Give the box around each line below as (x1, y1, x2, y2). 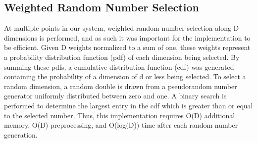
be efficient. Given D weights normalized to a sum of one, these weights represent (4, 42, 251, 52)
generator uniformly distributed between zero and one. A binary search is (4, 91, 227, 101)
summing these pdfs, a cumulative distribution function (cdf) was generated (4, 61, 234, 72)
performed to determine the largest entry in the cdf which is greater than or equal (4, 100, 253, 110)
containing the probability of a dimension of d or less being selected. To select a (4, 71, 246, 82)
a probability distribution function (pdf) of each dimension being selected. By (4, 51, 240, 62)
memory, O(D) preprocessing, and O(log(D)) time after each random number (4, 120, 238, 130)
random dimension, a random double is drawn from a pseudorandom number (4, 81, 237, 91)
